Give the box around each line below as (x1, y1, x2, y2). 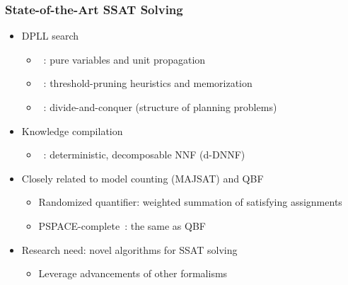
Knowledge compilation (21, 123, 123, 138)
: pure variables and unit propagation (43, 52, 206, 66)
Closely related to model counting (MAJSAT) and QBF (21, 170, 264, 185)
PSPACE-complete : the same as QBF (38, 218, 206, 233)
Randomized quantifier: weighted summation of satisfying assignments (38, 194, 342, 209)
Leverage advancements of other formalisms (38, 266, 228, 281)
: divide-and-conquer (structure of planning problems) (43, 100, 277, 114)
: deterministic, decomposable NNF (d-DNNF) (43, 147, 245, 162)
